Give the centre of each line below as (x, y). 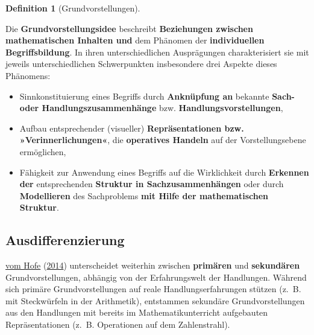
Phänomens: (28, 75)
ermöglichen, (43, 151)
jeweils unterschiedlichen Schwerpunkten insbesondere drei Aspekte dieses (141, 64)
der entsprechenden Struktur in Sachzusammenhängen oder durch (152, 184)
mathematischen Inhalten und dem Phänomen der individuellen (135, 40)
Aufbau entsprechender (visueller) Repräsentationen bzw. (132, 128)
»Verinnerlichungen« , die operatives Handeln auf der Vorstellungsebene (163, 140)
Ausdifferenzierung (65, 240)
